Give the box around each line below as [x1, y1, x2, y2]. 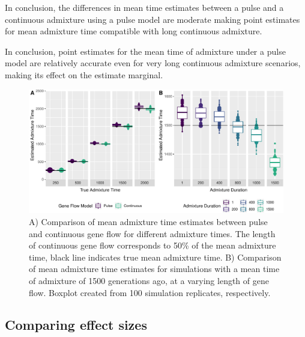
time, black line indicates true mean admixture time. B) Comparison [29, 250, 282, 263]
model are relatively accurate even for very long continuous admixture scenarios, [5, 57, 301, 69]
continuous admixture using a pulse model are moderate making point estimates [5, 13, 300, 25]
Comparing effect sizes [5, 315, 147, 334]
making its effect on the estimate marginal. [5, 68, 163, 81]
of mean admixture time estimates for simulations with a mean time [29, 262, 280, 275]
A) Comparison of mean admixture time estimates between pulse [29, 215, 268, 227]
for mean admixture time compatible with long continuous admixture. [5, 25, 262, 37]
